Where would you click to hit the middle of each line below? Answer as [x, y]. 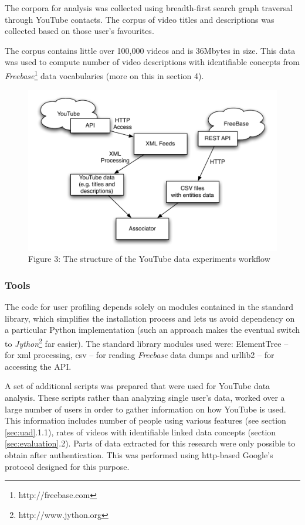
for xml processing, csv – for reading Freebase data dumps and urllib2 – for [140, 355]
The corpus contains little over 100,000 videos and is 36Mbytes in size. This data [150, 50]
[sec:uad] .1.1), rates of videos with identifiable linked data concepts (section [140, 432]
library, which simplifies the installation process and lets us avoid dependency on [150, 318]
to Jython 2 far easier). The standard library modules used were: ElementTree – [147, 342]
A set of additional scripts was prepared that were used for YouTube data [138, 386]
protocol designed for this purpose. [67, 466]
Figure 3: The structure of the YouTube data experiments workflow [149, 259]
